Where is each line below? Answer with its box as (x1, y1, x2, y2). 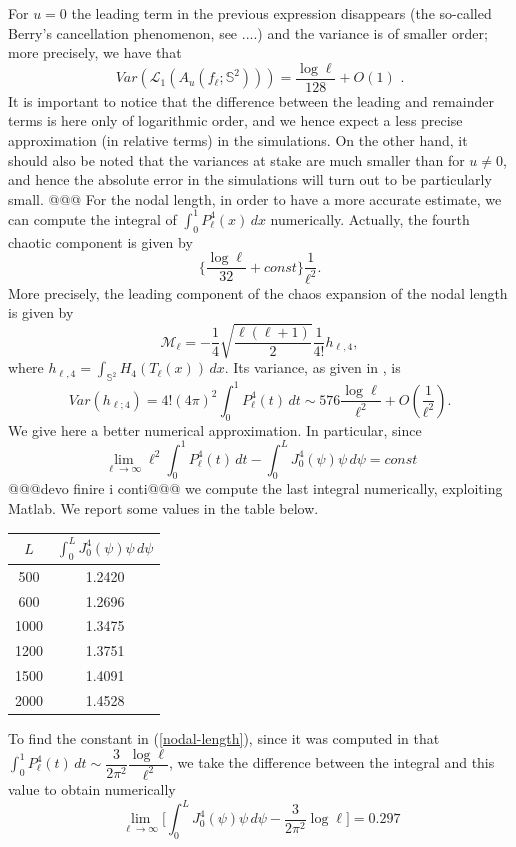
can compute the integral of (8, 208, 177, 229)
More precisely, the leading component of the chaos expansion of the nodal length (8, 282, 508, 303)
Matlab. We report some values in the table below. (8, 498, 319, 519)
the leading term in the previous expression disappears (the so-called (71, 3, 492, 23)
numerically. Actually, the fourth (270, 208, 470, 229)
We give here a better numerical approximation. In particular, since (8, 419, 422, 440)
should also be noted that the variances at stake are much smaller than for (8, 149, 465, 170)
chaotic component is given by (8, 231, 193, 252)
